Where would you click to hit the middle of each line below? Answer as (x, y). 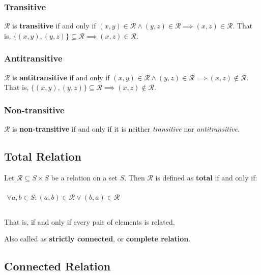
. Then (135, 177)
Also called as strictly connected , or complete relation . (97, 239)
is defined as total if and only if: (206, 177)
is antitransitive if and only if (61, 77)
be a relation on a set (84, 177)
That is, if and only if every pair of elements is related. (90, 221)
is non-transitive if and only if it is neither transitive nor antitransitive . (126, 129)
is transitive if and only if (54, 26)
